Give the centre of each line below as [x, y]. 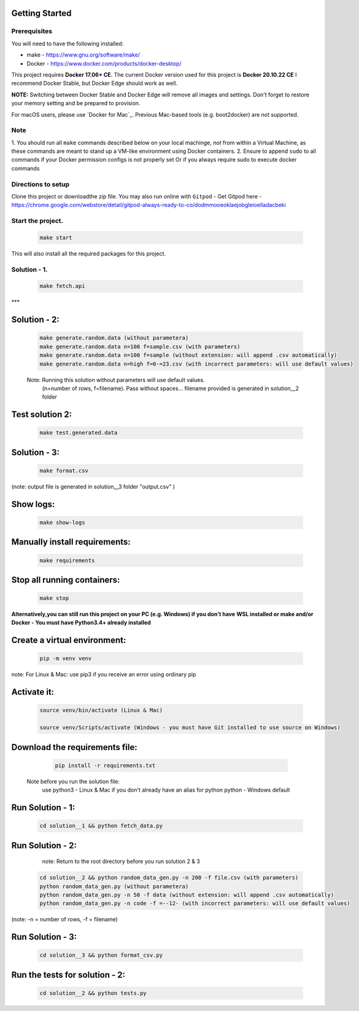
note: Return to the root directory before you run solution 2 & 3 [121, 861]
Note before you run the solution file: [73, 781]
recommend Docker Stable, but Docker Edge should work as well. [95, 84]
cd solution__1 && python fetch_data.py [101, 826]
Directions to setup [41, 184]
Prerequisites [32, 31]
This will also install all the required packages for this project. [88, 253]
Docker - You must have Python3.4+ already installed [81, 623]
